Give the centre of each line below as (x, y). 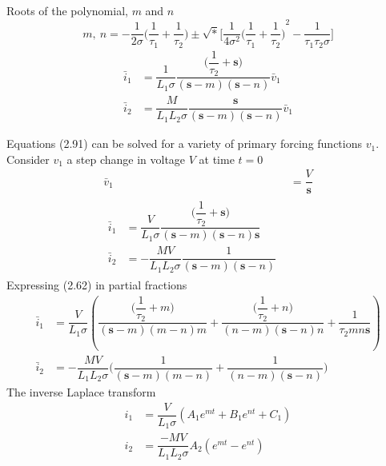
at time (217, 159)
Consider (28, 159)
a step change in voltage (126, 159)
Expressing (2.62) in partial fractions (97, 285)
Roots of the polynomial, (67, 10)
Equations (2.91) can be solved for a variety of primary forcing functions (184, 143)
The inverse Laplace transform (81, 391)
